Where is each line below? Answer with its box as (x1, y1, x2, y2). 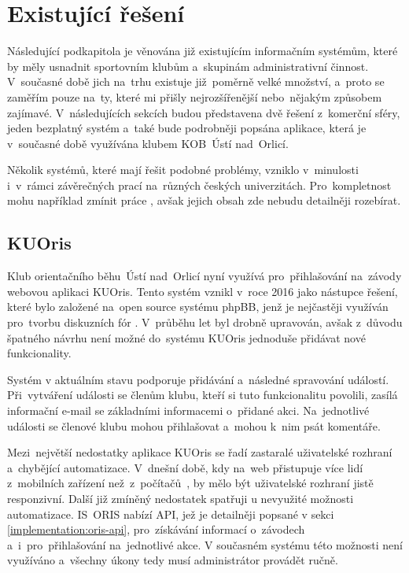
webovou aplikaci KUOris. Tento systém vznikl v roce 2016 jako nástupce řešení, (7, 283, 398, 299)
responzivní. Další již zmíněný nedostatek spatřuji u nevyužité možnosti (7, 490, 354, 506)
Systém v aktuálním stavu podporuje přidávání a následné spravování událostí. (7, 371, 389, 387)
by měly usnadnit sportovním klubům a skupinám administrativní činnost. (7, 57, 369, 74)
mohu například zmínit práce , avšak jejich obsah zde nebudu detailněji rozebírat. (7, 192, 401, 209)
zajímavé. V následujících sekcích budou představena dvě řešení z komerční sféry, (7, 104, 400, 120)
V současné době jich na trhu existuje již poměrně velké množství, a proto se (7, 73, 385, 90)
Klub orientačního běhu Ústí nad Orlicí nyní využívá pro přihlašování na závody (7, 268, 402, 284)
